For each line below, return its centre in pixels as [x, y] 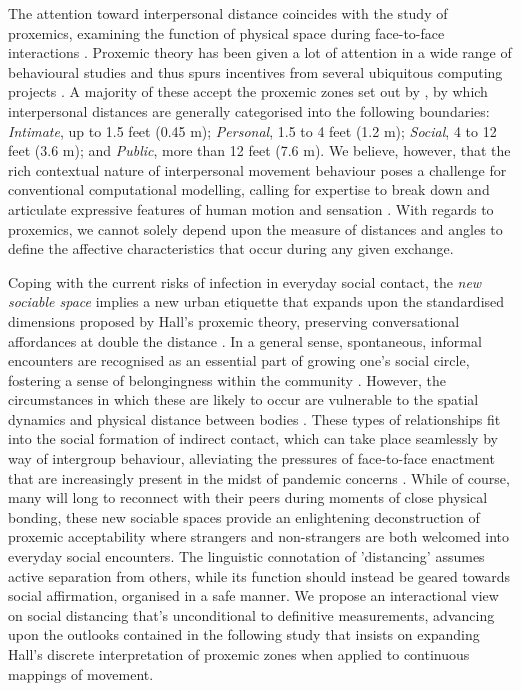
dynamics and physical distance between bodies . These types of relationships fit [254, 418]
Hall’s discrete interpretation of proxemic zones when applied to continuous [239, 654]
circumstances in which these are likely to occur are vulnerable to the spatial [243, 399]
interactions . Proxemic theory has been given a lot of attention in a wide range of [260, 52]
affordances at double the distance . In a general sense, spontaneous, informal [245, 340]
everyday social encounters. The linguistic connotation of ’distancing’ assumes [246, 556]
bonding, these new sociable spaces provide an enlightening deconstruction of [244, 516]
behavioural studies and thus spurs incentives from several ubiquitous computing [255, 71]
